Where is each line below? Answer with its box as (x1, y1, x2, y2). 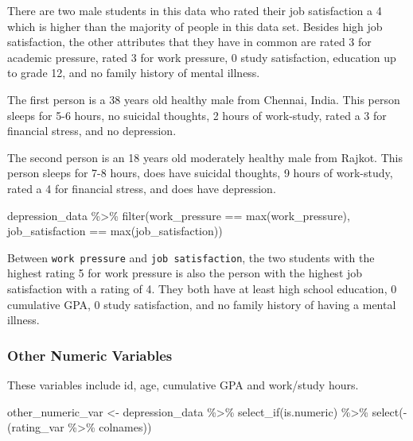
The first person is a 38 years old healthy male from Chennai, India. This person (7, 91, 400, 107)
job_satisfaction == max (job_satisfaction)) (7, 222, 223, 239)
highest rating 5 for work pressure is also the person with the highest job (7, 265, 363, 281)
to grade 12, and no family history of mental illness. (7, 64, 260, 81)
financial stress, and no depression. (7, 122, 177, 139)
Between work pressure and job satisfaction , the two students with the (7, 249, 375, 265)
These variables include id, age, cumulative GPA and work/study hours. (7, 376, 359, 393)
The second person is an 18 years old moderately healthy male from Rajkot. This (7, 149, 403, 165)
